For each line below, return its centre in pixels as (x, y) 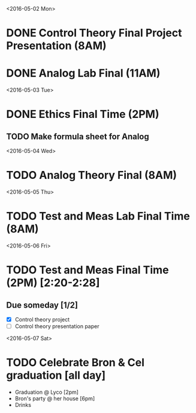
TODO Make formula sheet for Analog (78, 136)
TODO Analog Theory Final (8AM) (92, 175)
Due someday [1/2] (42, 305)
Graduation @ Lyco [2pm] (47, 392)
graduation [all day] (56, 375)
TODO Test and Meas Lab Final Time (98, 216)
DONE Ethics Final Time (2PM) (83, 114)
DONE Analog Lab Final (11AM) (83, 73)
